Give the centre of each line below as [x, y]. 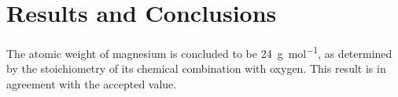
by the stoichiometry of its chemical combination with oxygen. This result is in [196, 68]
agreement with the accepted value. [92, 83]
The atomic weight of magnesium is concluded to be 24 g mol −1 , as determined [199, 52]
